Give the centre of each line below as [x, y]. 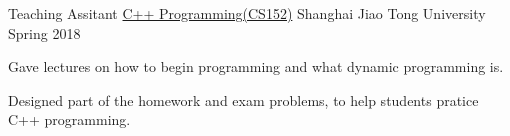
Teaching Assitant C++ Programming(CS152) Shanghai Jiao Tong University [247, 13]
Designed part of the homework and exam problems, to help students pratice [243, 99]
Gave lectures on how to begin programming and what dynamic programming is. [256, 66]
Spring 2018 [44, 32]
